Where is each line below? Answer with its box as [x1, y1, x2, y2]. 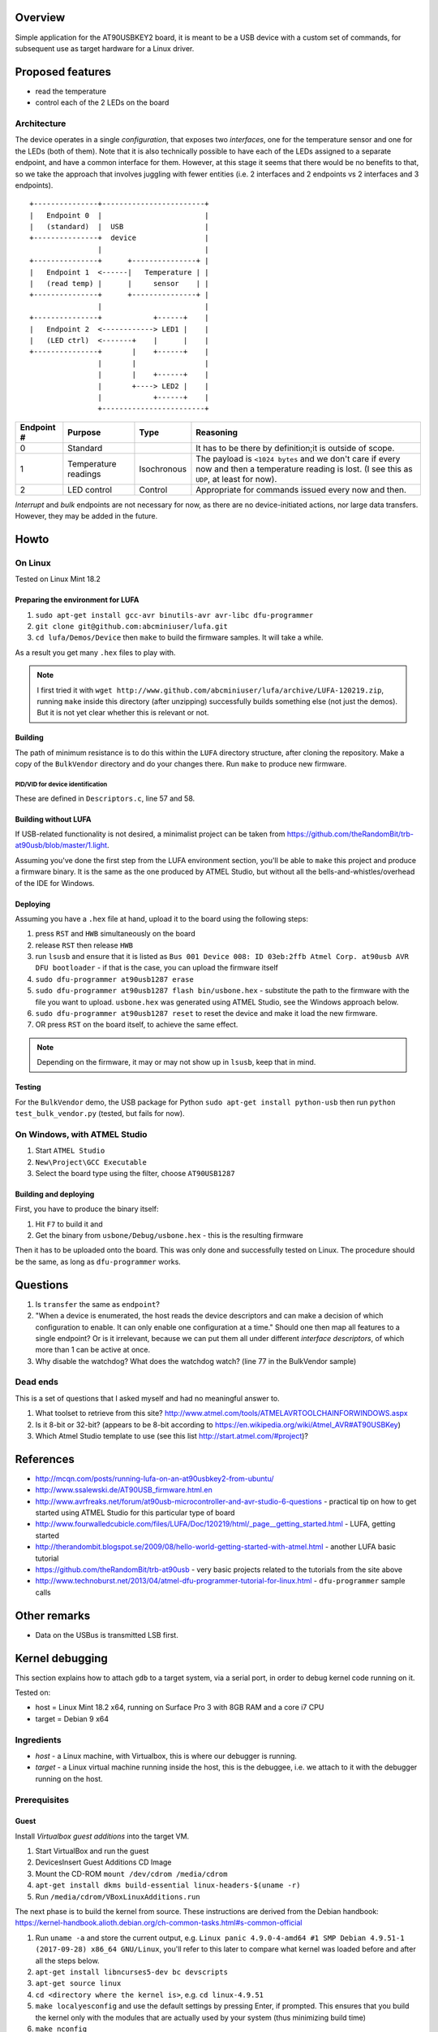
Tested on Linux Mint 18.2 [15, 574, 101, 584]
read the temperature [35, 86, 107, 96]
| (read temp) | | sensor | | [29, 279, 210, 289]
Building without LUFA [15, 814, 92, 824]
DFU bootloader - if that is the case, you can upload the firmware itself [35, 963, 279, 973]
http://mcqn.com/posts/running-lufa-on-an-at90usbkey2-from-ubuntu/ [35, 1474, 275, 1483]
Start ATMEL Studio [35, 1146, 105, 1156]
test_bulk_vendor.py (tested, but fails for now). [15, 1108, 186, 1118]
